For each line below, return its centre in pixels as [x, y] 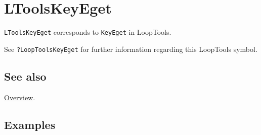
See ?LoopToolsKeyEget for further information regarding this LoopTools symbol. [131, 49]
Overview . [20, 97]
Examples [30, 124]
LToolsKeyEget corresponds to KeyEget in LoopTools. [88, 32]
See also [25, 76]
